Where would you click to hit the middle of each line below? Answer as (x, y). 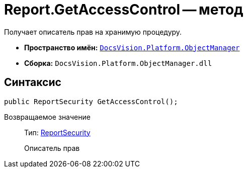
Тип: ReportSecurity (57, 132)
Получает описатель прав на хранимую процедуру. (93, 32)
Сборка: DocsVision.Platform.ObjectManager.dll (118, 63)
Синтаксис (33, 82)
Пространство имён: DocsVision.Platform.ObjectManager (132, 47)
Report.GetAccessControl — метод (124, 10)
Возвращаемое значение (47, 117)
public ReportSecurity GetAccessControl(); (91, 101)
